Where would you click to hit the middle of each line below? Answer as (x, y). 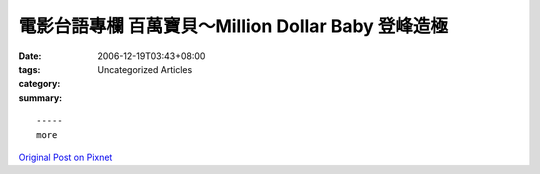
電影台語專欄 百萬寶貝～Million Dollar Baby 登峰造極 (233, 26)
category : (39, 84)
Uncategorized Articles (145, 69)
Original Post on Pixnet (65, 157)
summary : (40, 97)
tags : (29, 69)
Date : (30, 56)
